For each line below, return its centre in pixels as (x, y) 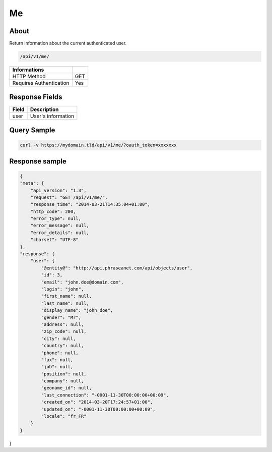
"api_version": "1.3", (58, 190)
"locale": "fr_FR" (64, 416)
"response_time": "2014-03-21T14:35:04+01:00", (90, 205)
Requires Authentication (41, 83)
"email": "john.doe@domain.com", (82, 282)
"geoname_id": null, (66, 388)
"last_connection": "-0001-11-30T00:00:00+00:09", (105, 395)
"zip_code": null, (64, 331)
